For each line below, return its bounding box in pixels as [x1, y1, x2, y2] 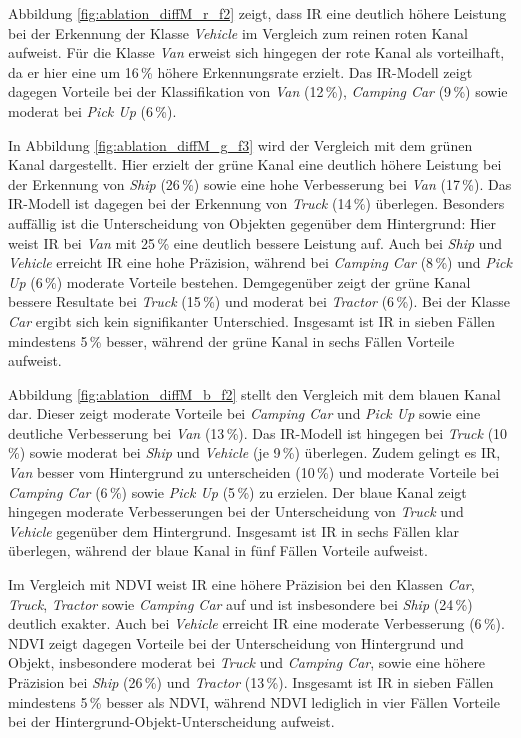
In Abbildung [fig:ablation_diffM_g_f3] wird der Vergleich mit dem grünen [8, 134, 473, 155]
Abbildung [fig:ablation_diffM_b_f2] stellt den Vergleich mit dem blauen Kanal [8, 383, 501, 404]
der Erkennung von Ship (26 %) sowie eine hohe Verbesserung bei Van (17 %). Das [8, 173, 512, 194]
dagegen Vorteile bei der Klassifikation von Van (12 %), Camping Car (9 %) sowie [8, 81, 508, 102]
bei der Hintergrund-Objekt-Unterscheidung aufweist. [8, 711, 335, 732]
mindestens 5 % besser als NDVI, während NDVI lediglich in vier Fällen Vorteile [8, 691, 500, 712]
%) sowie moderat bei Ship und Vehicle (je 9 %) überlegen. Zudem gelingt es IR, [8, 442, 501, 463]
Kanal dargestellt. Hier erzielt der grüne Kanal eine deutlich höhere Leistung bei [8, 154, 502, 175]
